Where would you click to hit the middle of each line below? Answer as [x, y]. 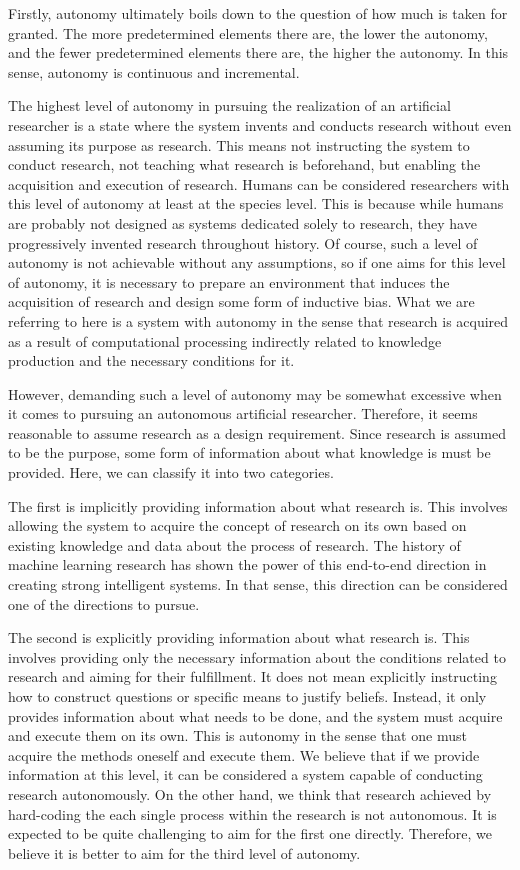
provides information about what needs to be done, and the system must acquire [255, 715]
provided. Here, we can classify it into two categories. [171, 472]
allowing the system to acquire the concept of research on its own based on [237, 525]
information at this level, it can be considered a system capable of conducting [245, 774]
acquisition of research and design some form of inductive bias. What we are [241, 301]
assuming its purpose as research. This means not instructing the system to [239, 144]
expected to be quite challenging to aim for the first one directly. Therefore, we [250, 833]
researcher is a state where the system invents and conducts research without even [260, 124]
